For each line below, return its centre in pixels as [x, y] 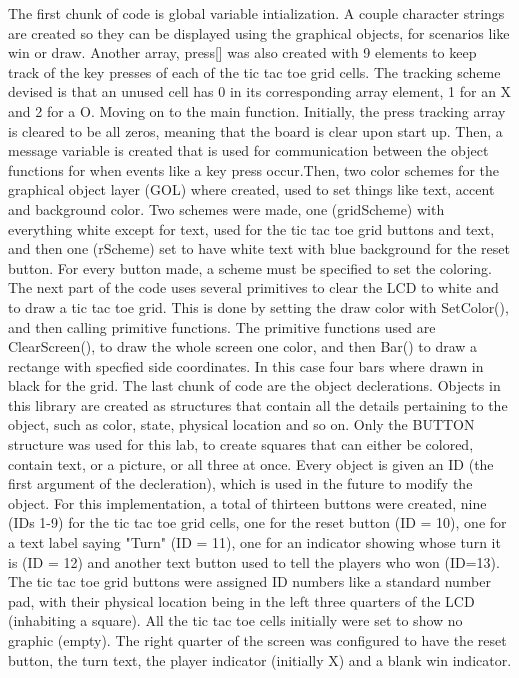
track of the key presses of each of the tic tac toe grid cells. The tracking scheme [254, 71]
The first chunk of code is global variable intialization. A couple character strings [256, 13]
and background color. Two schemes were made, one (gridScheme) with [226, 208]
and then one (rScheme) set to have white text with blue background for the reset [259, 248]
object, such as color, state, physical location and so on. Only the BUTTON [241, 424]
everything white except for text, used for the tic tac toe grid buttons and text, [251, 228]
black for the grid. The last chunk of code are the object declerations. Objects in [254, 385]
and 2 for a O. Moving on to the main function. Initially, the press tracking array [257, 110]
